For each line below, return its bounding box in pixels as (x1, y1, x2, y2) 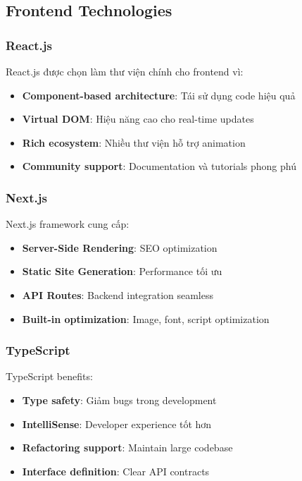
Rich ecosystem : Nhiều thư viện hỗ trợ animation (22, 135, 246, 150)
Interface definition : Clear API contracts (22, 463, 210, 478)
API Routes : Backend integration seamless (22, 287, 214, 302)
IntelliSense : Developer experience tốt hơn (22, 416, 212, 431)
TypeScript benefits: (6, 369, 93, 384)
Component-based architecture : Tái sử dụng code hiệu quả (22, 87, 296, 102)
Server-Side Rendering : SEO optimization (22, 240, 218, 255)
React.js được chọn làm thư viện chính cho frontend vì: (6, 64, 244, 78)
